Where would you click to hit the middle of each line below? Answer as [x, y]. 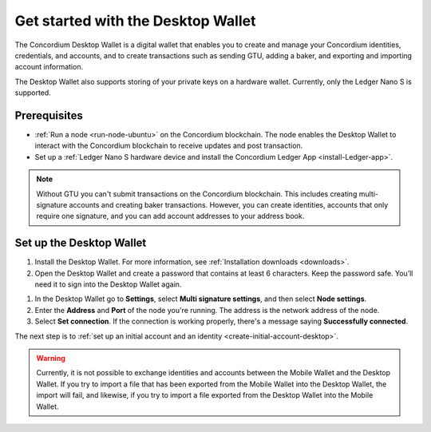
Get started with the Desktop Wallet [135, 21]
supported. [33, 93]
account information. [49, 67]
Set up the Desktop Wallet [81, 243]
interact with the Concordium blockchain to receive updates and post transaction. [169, 146]
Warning [51, 358]
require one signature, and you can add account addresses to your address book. [170, 216]
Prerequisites [49, 115]
